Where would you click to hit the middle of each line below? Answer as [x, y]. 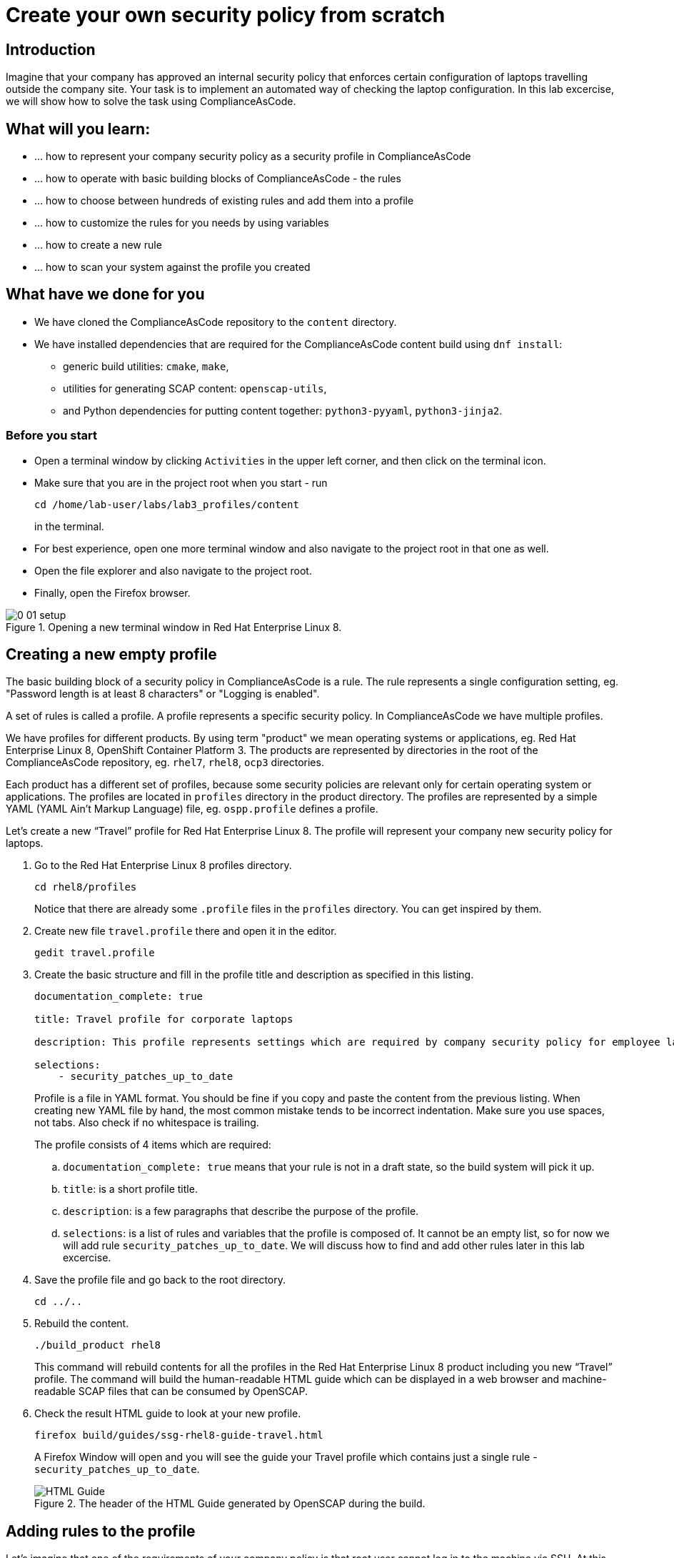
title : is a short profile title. [130, 1189]
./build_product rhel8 [98, 1345]
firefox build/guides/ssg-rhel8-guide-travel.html [179, 1435]
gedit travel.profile [95, 953]
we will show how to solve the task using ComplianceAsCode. [151, 101]
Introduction [51, 49]
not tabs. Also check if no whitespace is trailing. [147, 1123]
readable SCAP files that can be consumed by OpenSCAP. [171, 1391]
